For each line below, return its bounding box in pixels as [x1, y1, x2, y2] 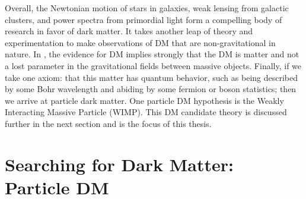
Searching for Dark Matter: [5, 152, 234, 176]
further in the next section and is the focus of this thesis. [5, 117, 212, 129]
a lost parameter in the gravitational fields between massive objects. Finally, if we [5, 59, 302, 71]
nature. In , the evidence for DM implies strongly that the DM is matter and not [5, 48, 299, 60]
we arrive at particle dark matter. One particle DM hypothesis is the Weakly [5, 94, 284, 106]
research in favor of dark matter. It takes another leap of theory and [5, 25, 253, 37]
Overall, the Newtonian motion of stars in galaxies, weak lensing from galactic [5, 2, 289, 14]
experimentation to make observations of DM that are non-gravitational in [5, 36, 276, 48]
